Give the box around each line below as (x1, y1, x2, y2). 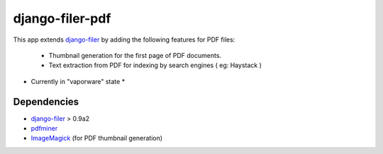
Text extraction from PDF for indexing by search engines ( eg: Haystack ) (48, 61, 262, 70)
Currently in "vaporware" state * (30, 77, 126, 85)
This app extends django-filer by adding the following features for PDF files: (13, 35, 235, 44)
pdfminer (30, 124, 58, 133)
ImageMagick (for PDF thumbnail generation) (30, 134, 163, 143)
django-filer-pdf (13, 11, 111, 26)
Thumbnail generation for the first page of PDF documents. (48, 51, 222, 59)
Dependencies (13, 95, 79, 107)
